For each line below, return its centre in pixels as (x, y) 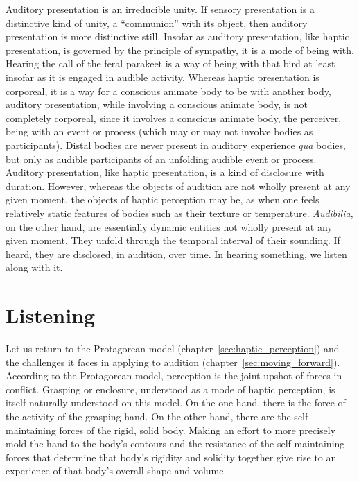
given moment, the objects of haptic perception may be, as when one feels (163, 199)
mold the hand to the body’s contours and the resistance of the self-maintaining (175, 444)
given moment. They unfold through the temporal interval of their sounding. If (173, 240)
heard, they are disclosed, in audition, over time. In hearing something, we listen (176, 253)
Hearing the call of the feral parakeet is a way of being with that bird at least (170, 63)
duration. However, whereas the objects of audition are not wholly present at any (178, 186)
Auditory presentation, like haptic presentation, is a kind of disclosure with (165, 172)
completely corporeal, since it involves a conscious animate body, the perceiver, (174, 118)
